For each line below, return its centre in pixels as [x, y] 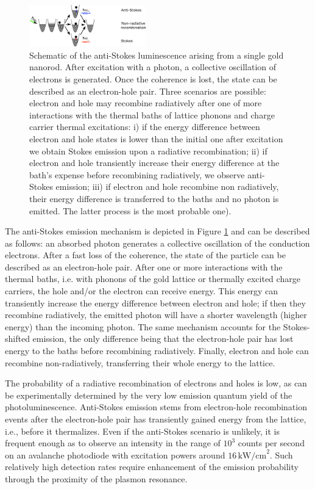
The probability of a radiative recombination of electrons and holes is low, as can [156, 383]
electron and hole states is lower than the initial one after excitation [156, 138]
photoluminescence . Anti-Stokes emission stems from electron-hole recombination [156, 407]
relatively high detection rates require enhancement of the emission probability [152, 467]
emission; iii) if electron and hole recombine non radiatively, [167, 187]
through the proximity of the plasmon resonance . [96, 478]
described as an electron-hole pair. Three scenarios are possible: [148, 91]
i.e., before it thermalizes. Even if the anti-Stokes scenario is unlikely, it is [143, 431]
